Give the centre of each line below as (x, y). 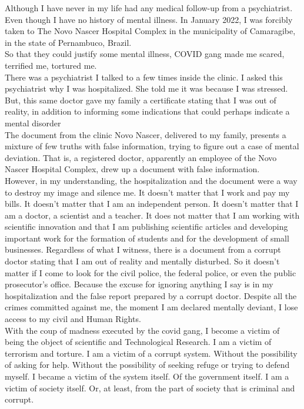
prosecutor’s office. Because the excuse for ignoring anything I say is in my (139, 284)
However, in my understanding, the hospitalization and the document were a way (151, 180)
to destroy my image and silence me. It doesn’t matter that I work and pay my (147, 192)
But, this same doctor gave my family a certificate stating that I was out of (141, 100)
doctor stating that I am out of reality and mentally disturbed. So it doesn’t (142, 261)
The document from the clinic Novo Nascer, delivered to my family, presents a (146, 134)
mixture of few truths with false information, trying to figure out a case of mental (152, 146)
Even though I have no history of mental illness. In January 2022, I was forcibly (149, 19)
